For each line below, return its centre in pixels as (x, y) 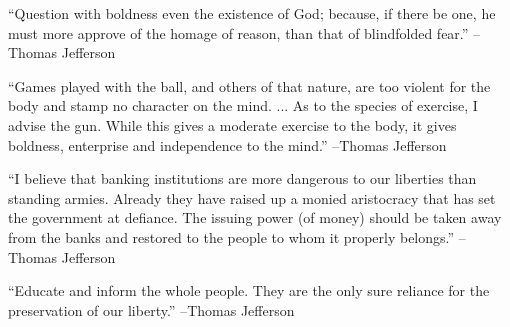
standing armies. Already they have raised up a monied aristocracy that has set (252, 197)
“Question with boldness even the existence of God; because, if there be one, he (252, 13)
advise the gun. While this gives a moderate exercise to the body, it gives (232, 124)
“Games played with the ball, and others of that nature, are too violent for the (249, 85)
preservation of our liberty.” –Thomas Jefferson (151, 309)
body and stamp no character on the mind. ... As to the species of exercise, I (243, 105)
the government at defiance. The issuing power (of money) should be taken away (255, 217)
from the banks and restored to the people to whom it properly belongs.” (231, 236)
